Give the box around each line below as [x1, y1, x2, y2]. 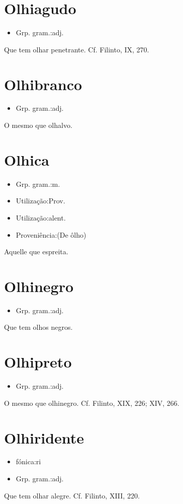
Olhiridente [4, 427, 84, 448]
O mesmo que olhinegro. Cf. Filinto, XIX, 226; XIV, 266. [4, 397, 179, 408]
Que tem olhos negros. [4, 322, 73, 332]
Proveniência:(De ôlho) [16, 229, 86, 240]
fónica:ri [16, 456, 41, 467]
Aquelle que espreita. [4, 246, 68, 257]
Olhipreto [4, 351, 72, 372]
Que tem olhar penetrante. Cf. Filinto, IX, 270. [4, 44, 149, 54]
